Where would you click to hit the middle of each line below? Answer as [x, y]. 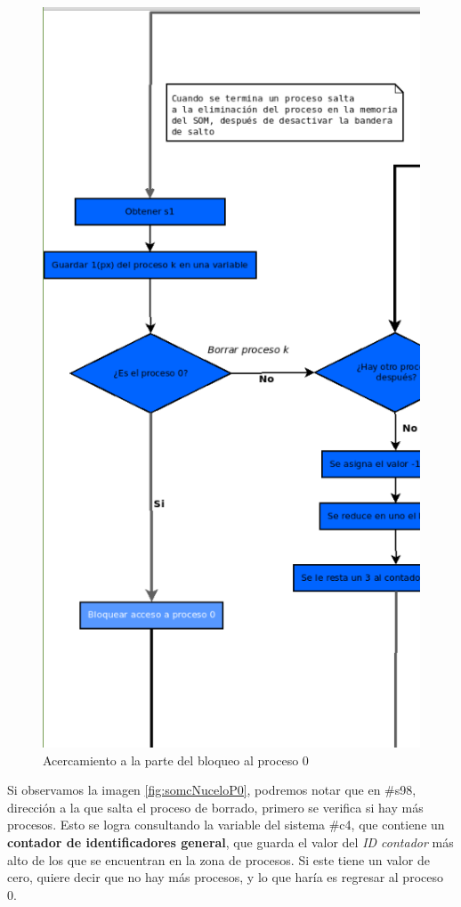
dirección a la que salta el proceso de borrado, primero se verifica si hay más [215, 807]
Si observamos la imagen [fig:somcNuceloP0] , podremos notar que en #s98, [212, 790]
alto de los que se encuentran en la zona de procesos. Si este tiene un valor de [218, 859]
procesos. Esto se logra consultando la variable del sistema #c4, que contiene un [226, 825]
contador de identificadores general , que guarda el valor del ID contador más [230, 842]
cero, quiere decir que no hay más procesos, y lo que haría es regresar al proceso [225, 877]
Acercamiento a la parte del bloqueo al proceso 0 [176, 760]
